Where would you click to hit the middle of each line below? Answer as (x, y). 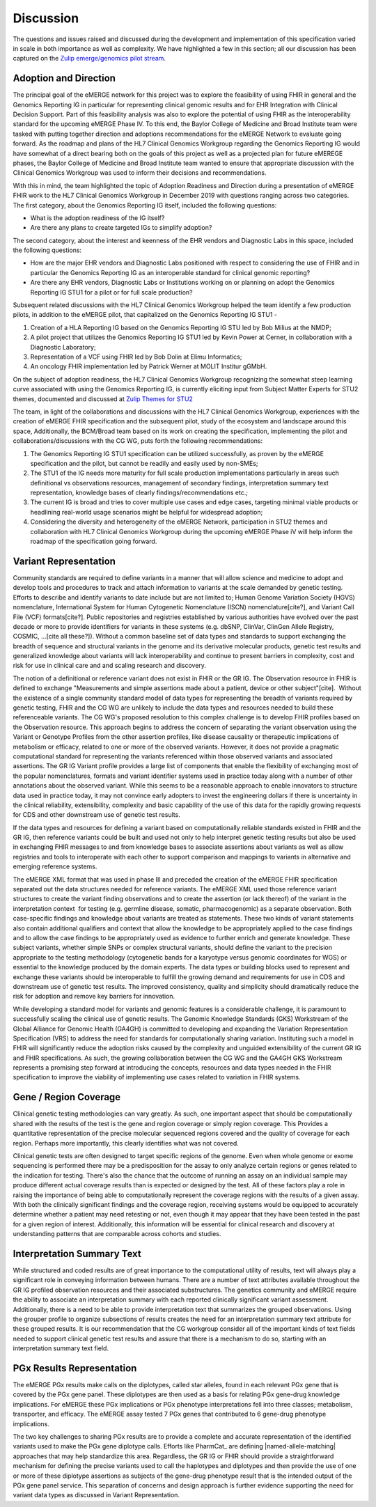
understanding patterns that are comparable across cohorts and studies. (117, 1234)
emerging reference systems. (55, 866)
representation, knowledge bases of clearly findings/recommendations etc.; (139, 493)
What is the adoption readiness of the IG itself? (97, 218)
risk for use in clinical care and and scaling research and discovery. (110, 666)
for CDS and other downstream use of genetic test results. (96, 815)
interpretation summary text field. (61, 1348)
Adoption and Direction (64, 78)
